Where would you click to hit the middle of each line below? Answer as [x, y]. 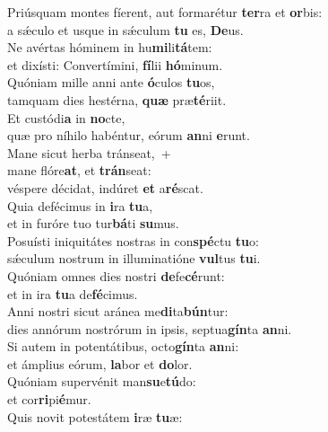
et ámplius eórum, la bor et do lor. [100, 363]
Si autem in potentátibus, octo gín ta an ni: [123, 346]
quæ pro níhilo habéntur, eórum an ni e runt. [129, 135]
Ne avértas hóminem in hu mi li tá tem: [110, 47]
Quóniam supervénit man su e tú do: [102, 381]
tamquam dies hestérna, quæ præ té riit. [117, 99]
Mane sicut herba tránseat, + [89, 152]
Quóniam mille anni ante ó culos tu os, [111, 82]
